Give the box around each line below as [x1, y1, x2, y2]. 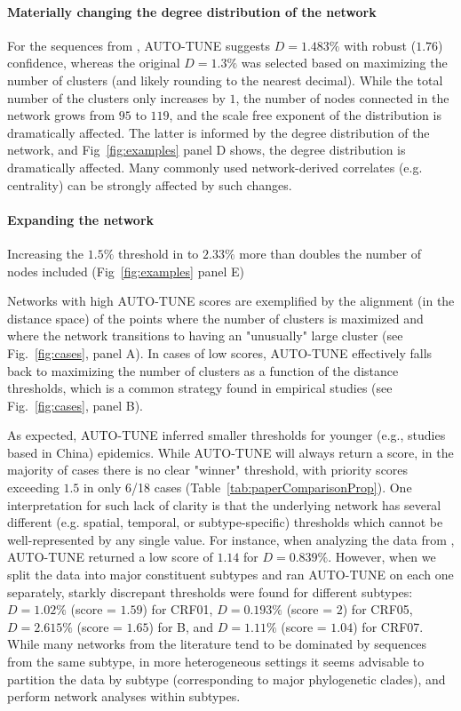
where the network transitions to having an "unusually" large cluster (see [7, 326, 403, 345]
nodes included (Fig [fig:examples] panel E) [7, 261, 244, 280]
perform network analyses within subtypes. [7, 687, 241, 706]
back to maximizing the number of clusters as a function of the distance [7, 361, 399, 379]
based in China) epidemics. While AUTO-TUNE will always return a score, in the [7, 443, 454, 461]
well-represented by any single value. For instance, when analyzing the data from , [7, 530, 455, 548]
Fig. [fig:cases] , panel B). [7, 395, 144, 414]
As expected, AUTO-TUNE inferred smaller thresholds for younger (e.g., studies [7, 426, 446, 444]
